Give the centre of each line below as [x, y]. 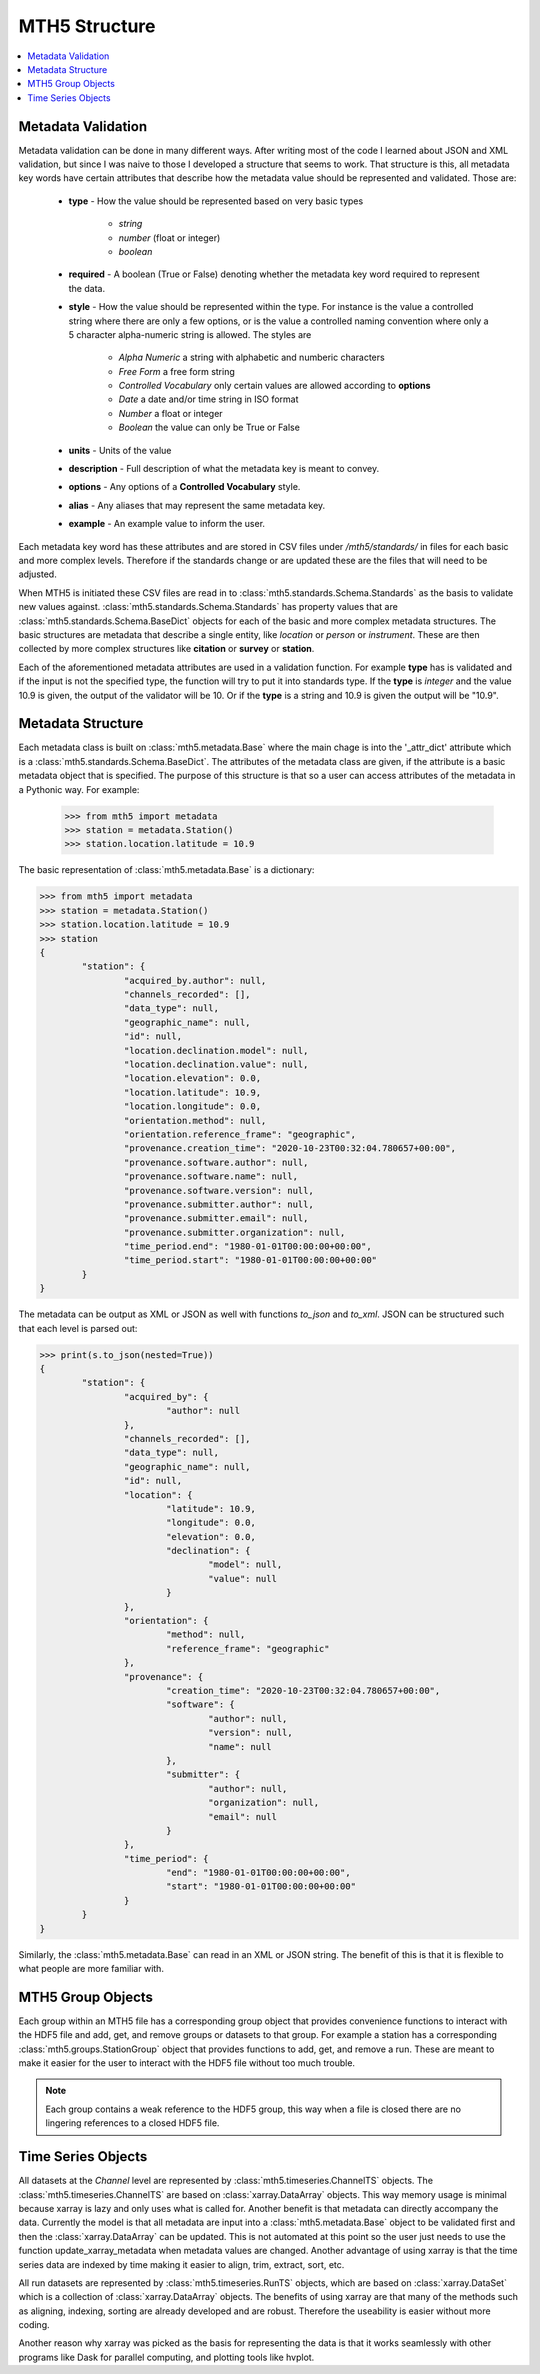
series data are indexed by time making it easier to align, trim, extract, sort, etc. [181, 2264]
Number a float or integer [171, 413]
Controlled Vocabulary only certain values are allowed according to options [274, 386]
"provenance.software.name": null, [211, 1176]
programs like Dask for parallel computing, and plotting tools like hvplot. [166, 2357]
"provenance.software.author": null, [216, 1162]
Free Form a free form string [176, 371]
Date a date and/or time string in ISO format [208, 399]
